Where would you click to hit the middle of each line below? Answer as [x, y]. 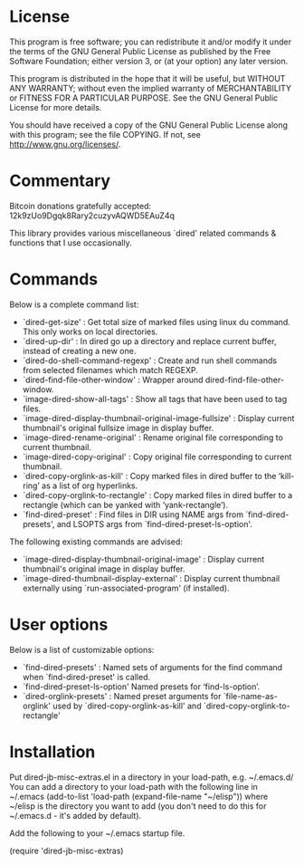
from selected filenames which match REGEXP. [110, 370]
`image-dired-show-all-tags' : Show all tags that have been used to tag [155, 399]
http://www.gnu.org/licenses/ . [65, 144]
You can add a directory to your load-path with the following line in [133, 786]
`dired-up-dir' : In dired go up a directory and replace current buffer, [149, 341]
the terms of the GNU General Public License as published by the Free [140, 51]
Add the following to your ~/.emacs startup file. [97, 833]
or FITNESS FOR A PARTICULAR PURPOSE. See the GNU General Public [144, 98]
